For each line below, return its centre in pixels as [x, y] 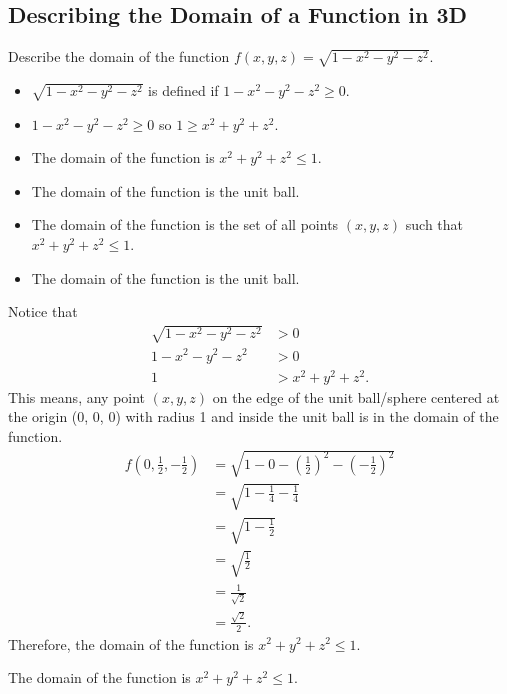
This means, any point [77, 396]
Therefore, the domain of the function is [131, 643]
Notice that [43, 311]
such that [434, 224]
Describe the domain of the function [119, 56]
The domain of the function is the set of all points [185, 224]
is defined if [183, 89]
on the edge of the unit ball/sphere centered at [356, 396]
